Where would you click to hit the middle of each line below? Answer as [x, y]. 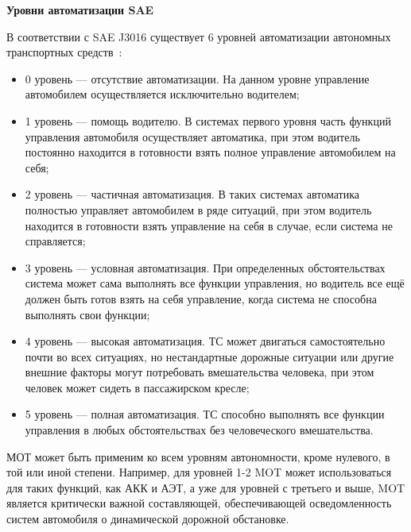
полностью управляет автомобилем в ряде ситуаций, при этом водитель [198, 209]
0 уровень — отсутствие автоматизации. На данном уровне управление [197, 78]
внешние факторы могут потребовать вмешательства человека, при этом [200, 372]
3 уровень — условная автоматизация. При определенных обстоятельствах [205, 267]
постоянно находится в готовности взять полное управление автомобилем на [210, 152]
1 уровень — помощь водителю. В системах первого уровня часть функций [208, 120]
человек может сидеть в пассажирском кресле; [137, 387]
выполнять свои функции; [87, 314]
